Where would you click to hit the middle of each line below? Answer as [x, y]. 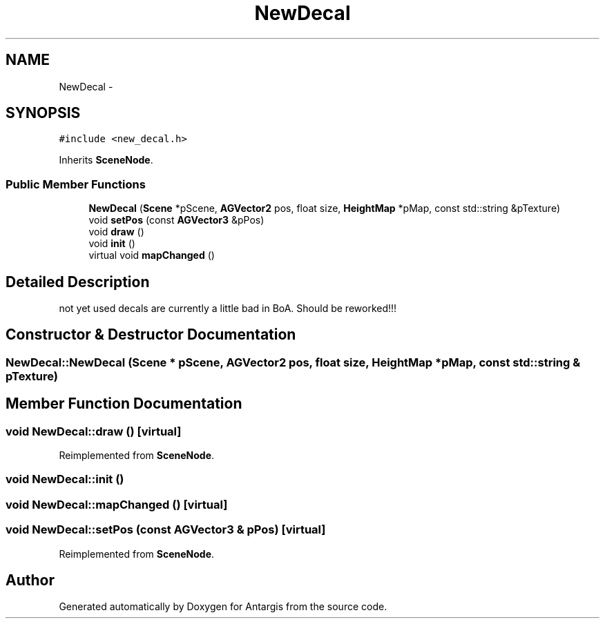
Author [30, 581]
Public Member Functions [76, 184]
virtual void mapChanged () [152, 255]
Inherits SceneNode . [106, 160]
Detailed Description [78, 282]
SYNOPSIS [43, 113]
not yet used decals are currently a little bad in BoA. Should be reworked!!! [228, 309]
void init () [112, 244]
